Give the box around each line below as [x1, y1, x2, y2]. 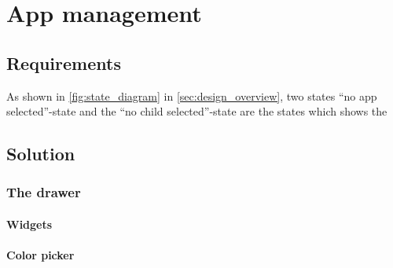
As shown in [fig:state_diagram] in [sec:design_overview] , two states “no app [6, 87, 377, 104]
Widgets [6, 215, 53, 232]
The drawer [6, 182, 81, 202]
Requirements [6, 50, 121, 75]
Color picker [6, 247, 75, 263]
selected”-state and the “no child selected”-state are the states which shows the [6, 103, 387, 119]
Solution [6, 141, 75, 166]
